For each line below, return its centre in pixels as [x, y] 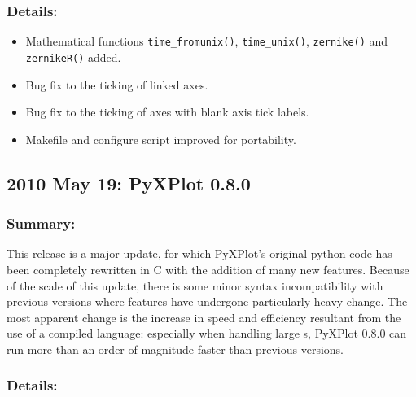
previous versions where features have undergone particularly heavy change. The [207, 301]
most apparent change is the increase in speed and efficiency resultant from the [204, 317]
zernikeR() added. [73, 57]
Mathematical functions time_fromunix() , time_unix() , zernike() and [207, 41]
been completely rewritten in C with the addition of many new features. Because [208, 269]
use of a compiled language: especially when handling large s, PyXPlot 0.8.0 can [207, 333]
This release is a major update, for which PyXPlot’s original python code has [199, 253]
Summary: [41, 223]
